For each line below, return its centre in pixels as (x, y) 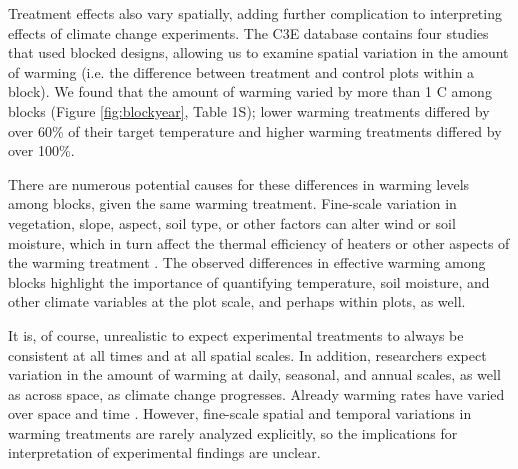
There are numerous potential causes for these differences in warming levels (239, 183)
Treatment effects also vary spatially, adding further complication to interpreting (255, 13)
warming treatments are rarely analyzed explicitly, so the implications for (233, 432)
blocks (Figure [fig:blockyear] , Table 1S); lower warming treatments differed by (249, 110)
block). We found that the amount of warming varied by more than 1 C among (250, 91)
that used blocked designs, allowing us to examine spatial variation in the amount (258, 52)
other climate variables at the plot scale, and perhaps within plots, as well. (237, 301)
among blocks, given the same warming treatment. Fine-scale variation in (232, 203)
